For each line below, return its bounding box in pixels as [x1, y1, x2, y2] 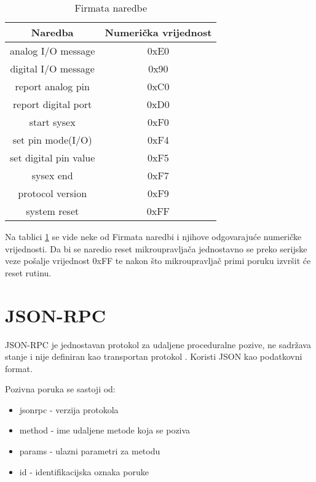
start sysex [29, 115, 76, 129]
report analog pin [15, 79, 90, 93]
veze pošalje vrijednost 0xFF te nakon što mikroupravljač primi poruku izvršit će [5, 254, 311, 267]
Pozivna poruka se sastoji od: [5, 383, 116, 395]
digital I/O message [10, 61, 95, 76]
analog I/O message [10, 44, 95, 58]
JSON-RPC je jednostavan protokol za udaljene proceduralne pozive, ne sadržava [5, 338, 311, 351]
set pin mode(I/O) [12, 133, 92, 147]
